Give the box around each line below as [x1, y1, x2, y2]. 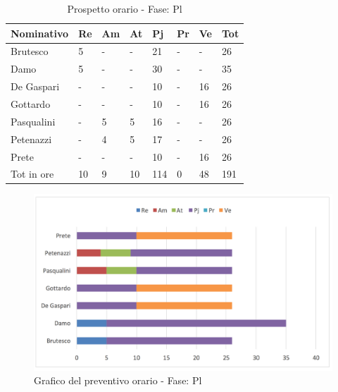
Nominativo [11, 25, 69, 40]
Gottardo [11, 96, 51, 111]
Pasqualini [11, 114, 56, 128]
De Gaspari [11, 79, 60, 94]
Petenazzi [11, 131, 52, 146]
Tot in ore [11, 166, 54, 181]
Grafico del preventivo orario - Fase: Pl [34, 373, 202, 388]
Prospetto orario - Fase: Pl [67, 1, 182, 16]
